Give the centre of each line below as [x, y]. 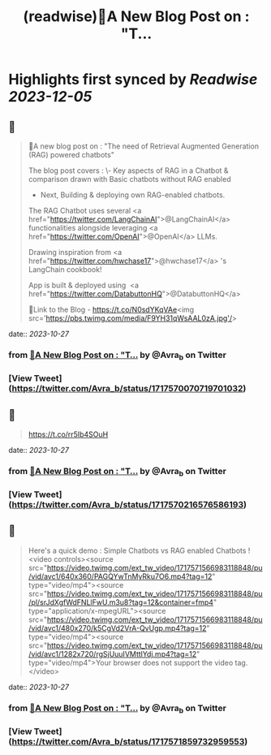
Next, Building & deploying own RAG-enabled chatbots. [133, 195]
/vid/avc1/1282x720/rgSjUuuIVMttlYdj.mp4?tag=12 [112, 654]
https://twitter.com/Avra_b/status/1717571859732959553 [128, 741]
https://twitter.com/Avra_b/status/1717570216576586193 [128, 505]
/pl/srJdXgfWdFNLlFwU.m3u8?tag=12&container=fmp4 [120, 602]
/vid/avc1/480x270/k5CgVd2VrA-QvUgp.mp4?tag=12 [117, 628]
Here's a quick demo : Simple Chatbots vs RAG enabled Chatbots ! [139, 550]
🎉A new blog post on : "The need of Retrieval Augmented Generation [144, 146]
